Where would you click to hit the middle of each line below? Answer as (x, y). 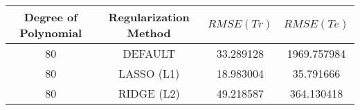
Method (149, 33)
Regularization (149, 17)
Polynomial (51, 33)
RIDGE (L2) (149, 93)
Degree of (51, 17)
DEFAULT (149, 53)
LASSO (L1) (149, 73)
